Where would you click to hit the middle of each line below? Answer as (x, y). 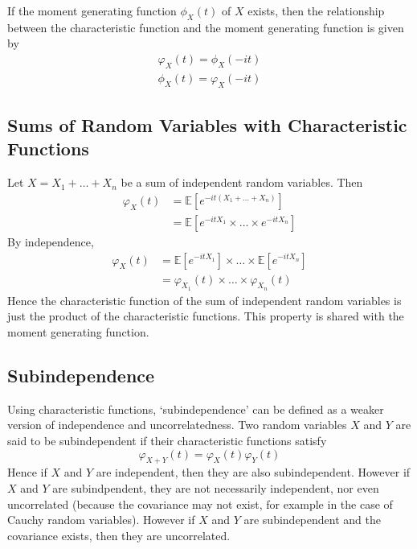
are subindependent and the (312, 520)
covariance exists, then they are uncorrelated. (119, 535)
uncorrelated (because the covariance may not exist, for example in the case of (200, 504)
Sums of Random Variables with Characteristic (207, 125)
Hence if (27, 472)
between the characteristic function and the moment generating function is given (206, 27)
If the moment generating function (92, 10)
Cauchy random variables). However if (101, 520)
